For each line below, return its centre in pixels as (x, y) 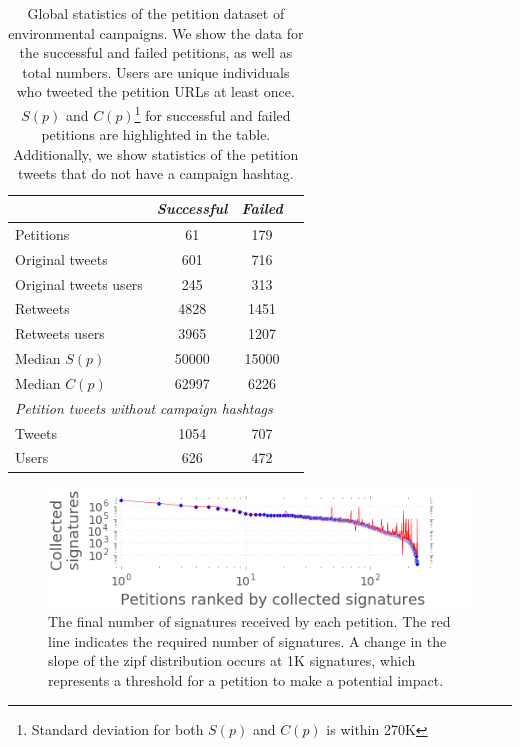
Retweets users (60, 333)
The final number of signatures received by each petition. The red (249, 621)
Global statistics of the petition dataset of (156, 13)
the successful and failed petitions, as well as (156, 52)
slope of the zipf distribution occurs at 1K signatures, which (232, 660)
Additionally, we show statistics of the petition (156, 153)
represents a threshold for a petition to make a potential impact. (246, 680)
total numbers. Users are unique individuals (156, 71)
